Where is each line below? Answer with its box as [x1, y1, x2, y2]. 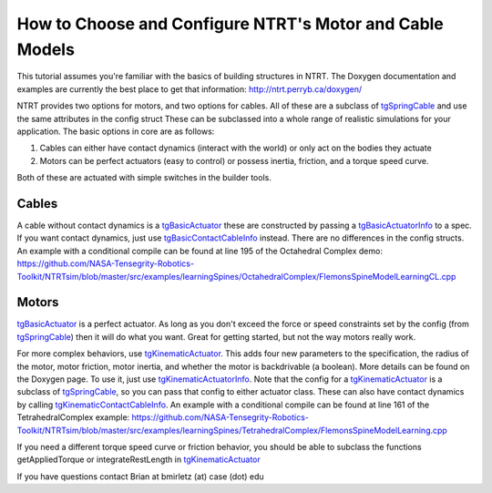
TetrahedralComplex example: [16, 412, 130, 423]
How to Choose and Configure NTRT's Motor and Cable [16, 14, 444, 34]
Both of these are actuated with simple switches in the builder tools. [16, 172, 272, 183]
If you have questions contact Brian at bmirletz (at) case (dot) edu [16, 470, 264, 482]
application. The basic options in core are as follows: [16, 126, 215, 137]
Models [16, 39, 75, 59]
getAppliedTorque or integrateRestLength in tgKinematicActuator [16, 454, 261, 465]
